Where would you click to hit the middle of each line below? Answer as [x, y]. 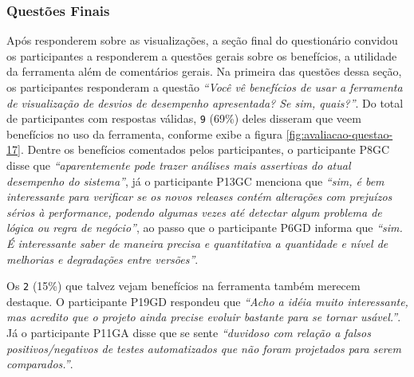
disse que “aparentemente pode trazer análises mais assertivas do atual [179, 165]
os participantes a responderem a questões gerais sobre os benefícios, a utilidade [202, 55]
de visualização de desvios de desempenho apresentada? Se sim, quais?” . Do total [205, 102]
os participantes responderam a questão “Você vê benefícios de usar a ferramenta [205, 87]
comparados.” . [40, 364]
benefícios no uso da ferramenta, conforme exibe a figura [145, 134]
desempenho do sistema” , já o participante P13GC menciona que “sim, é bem [195, 181]
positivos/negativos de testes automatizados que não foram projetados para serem [204, 348]
